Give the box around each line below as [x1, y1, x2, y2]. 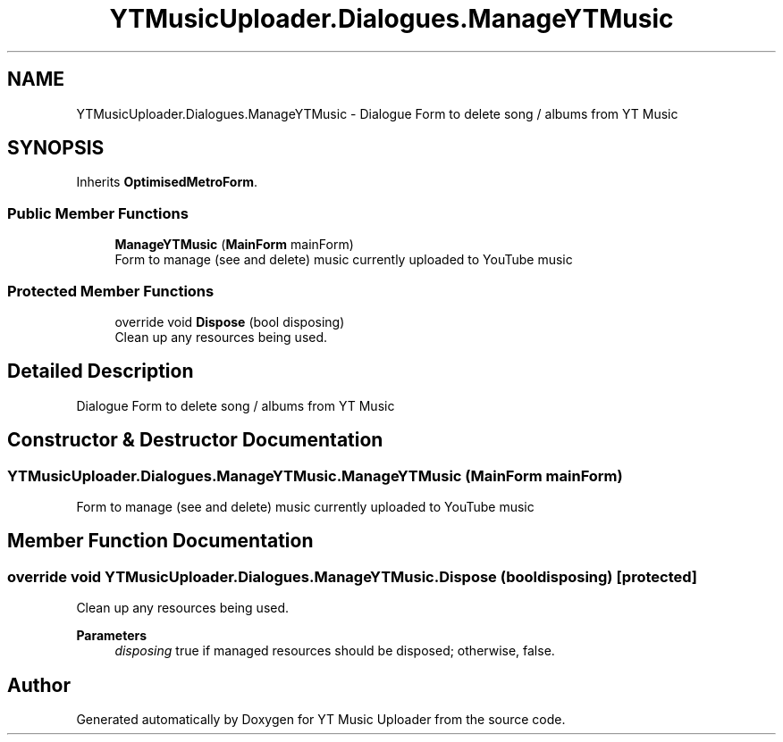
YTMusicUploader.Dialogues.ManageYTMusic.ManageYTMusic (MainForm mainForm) [7, 466, 623, 485]
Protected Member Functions [7, 281, 215, 300]
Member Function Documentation [7, 529, 314, 553]
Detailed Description [7, 360, 194, 383]
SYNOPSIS [7, 137, 105, 160]
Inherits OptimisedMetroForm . [76, 174, 258, 190]
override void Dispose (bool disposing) [114, 313, 345, 329]
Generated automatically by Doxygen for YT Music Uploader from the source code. [76, 712, 566, 728]
